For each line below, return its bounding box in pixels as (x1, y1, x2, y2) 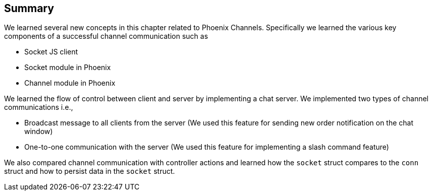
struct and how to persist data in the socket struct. (4, 167, 175, 176)
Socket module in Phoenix (24, 63, 111, 72)
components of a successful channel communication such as (4, 32, 208, 41)
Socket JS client (24, 47, 78, 56)
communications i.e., (4, 103, 73, 112)
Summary (4, 2, 54, 15)
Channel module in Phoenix (24, 79, 116, 88)
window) (24, 127, 53, 136)
